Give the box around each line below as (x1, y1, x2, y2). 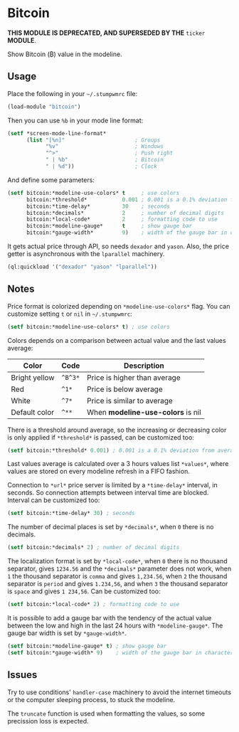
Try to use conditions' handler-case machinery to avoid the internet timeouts (7, 688, 232, 696)
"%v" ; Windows (45, 143, 164, 150)
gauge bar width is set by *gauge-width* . (7, 629, 127, 637)
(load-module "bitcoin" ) (7, 103, 81, 110)
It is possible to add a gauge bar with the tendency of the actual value (7, 614, 212, 622)
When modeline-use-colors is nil (86, 407, 201, 417)
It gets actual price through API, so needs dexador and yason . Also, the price (7, 242, 230, 250)
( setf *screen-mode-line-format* (7, 129, 107, 137)
